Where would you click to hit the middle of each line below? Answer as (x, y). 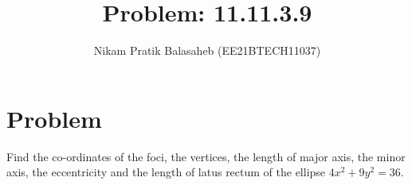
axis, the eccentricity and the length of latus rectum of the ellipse (166, 172)
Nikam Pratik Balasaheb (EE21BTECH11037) (207, 50)
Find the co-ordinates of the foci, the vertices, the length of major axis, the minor (206, 156)
